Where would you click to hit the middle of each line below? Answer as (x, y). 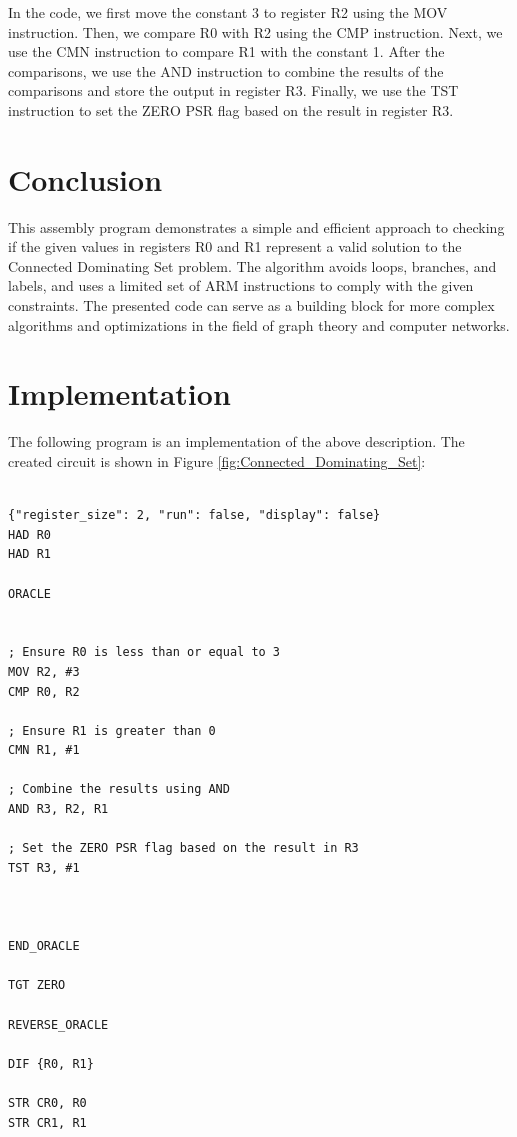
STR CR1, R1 (47, 1122)
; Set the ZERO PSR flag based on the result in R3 (183, 848)
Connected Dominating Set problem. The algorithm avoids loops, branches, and (252, 265)
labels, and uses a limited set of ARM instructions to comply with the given (241, 285)
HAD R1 (29, 554)
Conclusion (85, 178)
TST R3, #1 (44, 867)
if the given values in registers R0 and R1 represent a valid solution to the (235, 246)
